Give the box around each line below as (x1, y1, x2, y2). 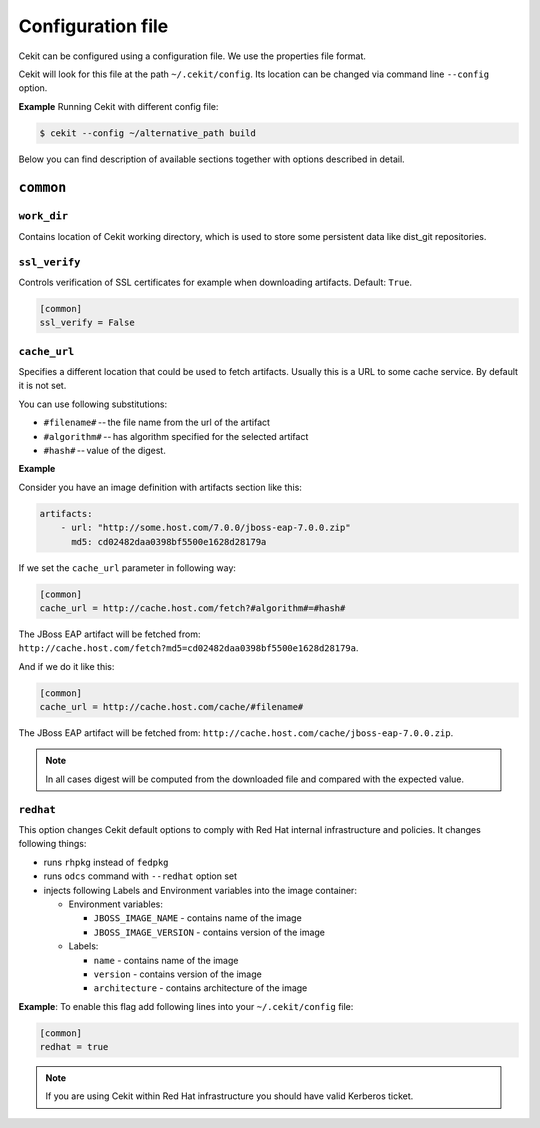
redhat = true (39, 1041, 109, 1053)
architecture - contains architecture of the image (93, 982, 308, 994)
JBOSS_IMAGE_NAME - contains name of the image (93, 912, 302, 924)
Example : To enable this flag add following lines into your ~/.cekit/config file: (18, 1000, 354, 1012)
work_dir (18, 210, 69, 223)
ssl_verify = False (39, 317, 135, 329)
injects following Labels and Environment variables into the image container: (43, 884, 357, 896)
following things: (18, 838, 87, 850)
